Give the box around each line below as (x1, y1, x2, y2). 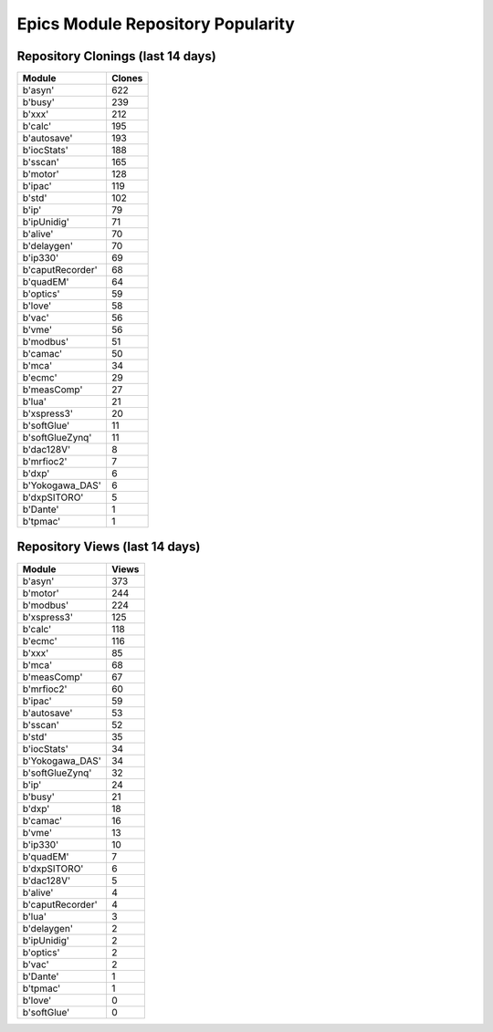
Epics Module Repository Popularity (16, 14, 296, 34)
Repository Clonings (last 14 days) (16, 48, 216, 64)
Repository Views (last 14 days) (16, 539, 201, 555)
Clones (110, 72, 143, 85)
